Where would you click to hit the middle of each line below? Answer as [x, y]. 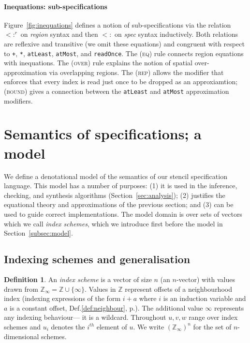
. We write [149, 326]
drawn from [21, 289]
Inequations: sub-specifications [56, 6]
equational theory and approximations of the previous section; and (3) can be [119, 204]
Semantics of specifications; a [103, 134]
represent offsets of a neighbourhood [178, 289]
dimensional [22, 336]
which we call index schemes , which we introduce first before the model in [113, 223]
